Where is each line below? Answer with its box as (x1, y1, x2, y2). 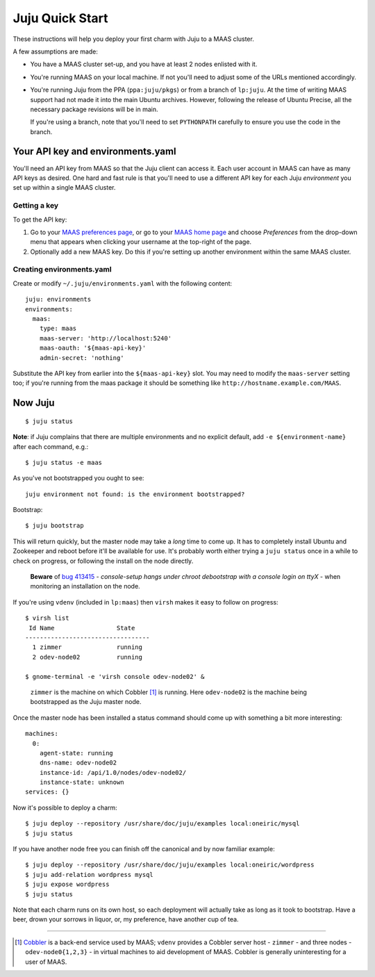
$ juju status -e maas (25, 459, 103, 466)
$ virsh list (25, 614, 69, 622)
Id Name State (28, 624, 135, 632)
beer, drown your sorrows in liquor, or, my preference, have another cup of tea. (12, 915, 239, 923)
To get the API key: (12, 215, 67, 224)
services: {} (25, 788, 69, 796)
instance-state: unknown (39, 778, 124, 787)
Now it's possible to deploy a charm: (12, 803, 117, 812)
